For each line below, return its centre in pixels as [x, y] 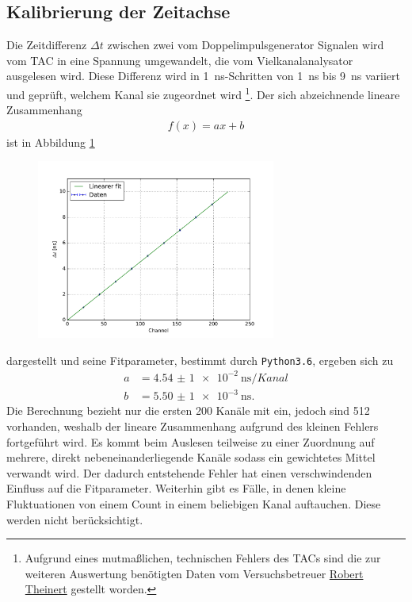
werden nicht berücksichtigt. [75, 519]
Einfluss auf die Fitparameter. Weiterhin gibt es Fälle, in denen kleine [176, 488]
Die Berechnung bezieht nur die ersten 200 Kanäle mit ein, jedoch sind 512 [188, 410]
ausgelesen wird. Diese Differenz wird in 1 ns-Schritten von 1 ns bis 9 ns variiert [203, 76]
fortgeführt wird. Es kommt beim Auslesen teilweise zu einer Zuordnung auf [191, 441]
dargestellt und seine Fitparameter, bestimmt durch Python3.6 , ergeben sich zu [200, 360]
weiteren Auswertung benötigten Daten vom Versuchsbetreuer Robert [194, 573]
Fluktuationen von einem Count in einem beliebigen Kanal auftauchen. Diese [194, 503]
